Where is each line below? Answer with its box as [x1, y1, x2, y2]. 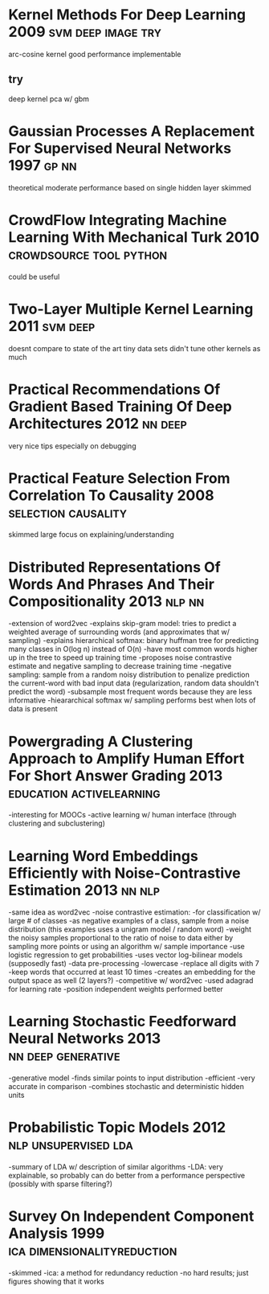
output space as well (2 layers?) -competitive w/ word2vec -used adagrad [8, 976, 254, 985]
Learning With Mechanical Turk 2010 [8, 227, 259, 246]
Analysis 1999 [8, 1224, 105, 1243]
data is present [8, 704, 58, 714]
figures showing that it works [8, 1276, 104, 1287]
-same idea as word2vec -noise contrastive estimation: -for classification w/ [8, 907, 261, 917]
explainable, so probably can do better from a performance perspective [8, 1171, 246, 1181]
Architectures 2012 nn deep [8, 414, 187, 432]
